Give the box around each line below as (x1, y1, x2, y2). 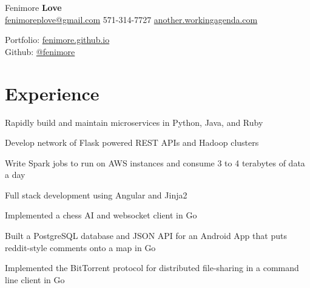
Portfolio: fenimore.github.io (5, 33, 110, 46)
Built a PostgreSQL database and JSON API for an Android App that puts (5, 229, 287, 242)
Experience (5, 80, 99, 105)
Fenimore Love (5, 1, 62, 13)
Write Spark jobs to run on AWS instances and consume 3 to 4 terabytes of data (5, 156, 305, 169)
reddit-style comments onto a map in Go (5, 241, 156, 254)
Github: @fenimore (5, 45, 75, 57)
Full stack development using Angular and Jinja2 (5, 188, 187, 201)
